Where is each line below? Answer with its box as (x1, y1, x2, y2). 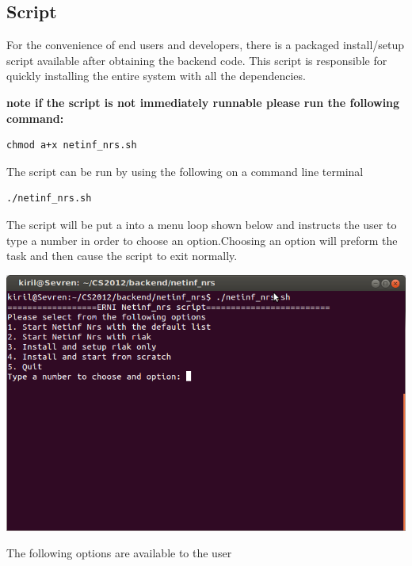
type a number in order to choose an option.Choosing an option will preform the (6, 231, 398, 248)
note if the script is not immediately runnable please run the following (6, 94, 400, 110)
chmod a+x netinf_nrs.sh (6, 140, 137, 151)
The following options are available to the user (6, 545, 232, 561)
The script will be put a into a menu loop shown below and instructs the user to (6, 216, 397, 232)
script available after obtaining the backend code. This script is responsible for (6, 52, 387, 68)
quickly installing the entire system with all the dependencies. (6, 67, 306, 84)
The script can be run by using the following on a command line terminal (6, 163, 364, 179)
